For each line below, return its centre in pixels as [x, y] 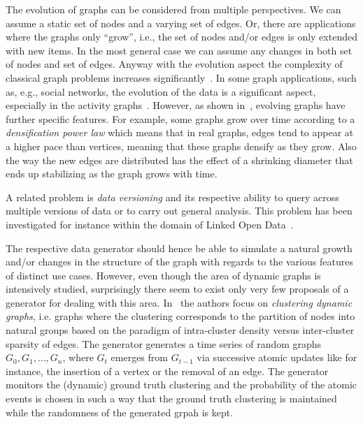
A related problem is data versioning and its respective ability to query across [172, 197]
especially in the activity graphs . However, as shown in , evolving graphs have [176, 105]
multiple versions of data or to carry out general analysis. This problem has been [179, 211]
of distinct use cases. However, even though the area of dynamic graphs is [163, 275]
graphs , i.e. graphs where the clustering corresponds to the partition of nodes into [180, 316]
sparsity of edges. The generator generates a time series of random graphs [164, 343]
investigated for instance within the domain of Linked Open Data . [150, 224]
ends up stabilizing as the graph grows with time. [112, 174]
